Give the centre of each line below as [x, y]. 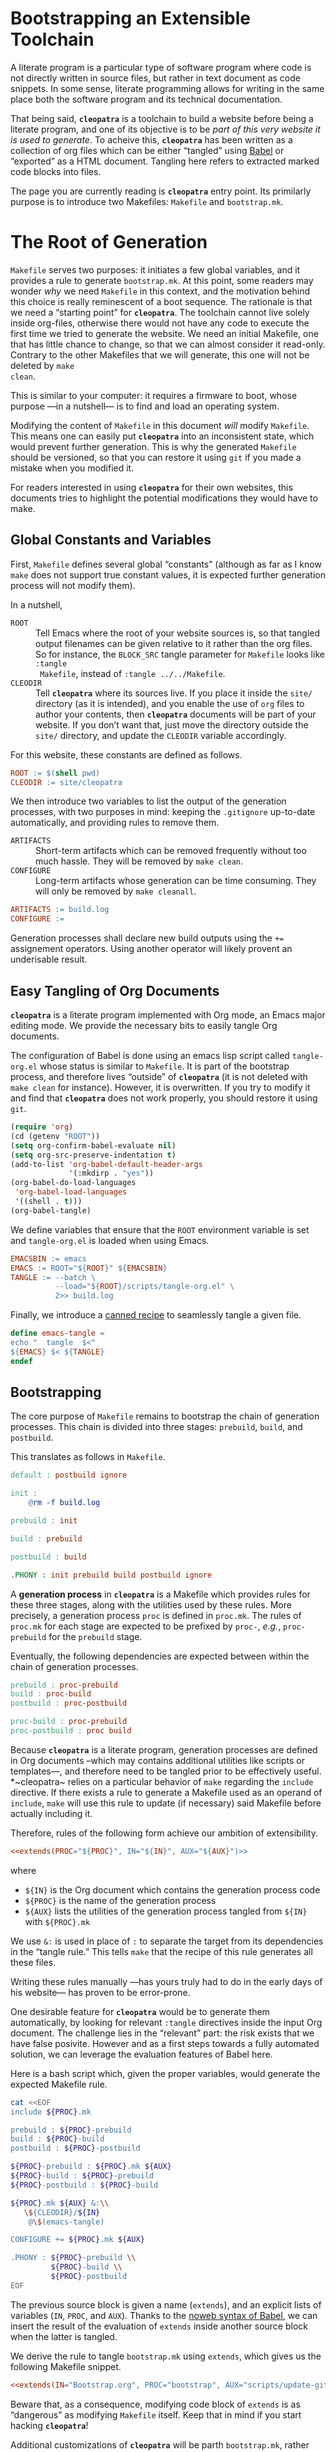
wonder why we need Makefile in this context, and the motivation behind [160, 291]
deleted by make [42, 365]
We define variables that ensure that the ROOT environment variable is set [160, 1229]
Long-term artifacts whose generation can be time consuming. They [176, 881]
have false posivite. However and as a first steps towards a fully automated [165, 2043]
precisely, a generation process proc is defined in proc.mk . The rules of [156, 1615]
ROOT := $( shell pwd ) [55, 773]
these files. [33, 1962]
